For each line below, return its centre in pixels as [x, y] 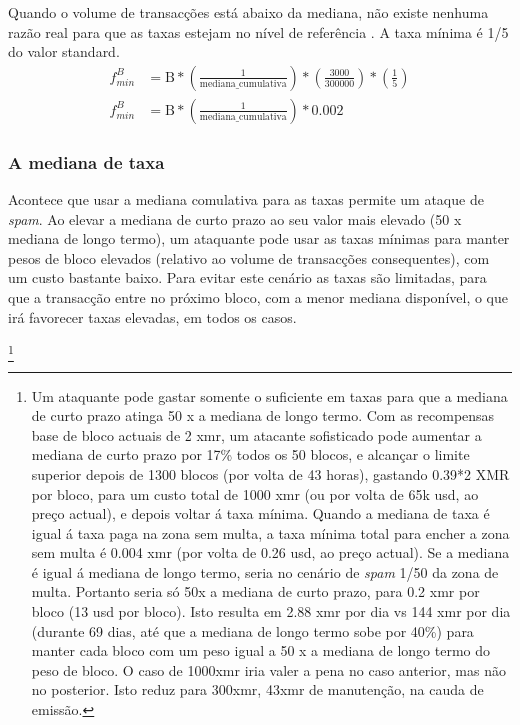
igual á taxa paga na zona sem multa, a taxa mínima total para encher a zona [270, 532]
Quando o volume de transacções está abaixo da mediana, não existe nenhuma [248, 12]
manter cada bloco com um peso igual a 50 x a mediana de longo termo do [261, 650]
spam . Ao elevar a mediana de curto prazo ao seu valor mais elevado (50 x [235, 218]
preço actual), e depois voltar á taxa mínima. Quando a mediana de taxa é [260, 513]
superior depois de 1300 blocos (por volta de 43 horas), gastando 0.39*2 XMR [270, 473]
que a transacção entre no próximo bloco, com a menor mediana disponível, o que [258, 297]
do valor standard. [64, 51]
